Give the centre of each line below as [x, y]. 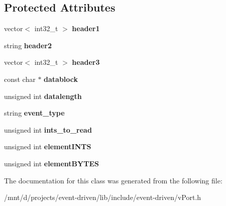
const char [20, 79]
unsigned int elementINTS [48, 146]
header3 [86, 62]
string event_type [34, 113]
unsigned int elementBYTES [51, 163]
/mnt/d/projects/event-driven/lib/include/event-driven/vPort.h [103, 197]
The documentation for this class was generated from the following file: [113, 180]
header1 [86, 28]
